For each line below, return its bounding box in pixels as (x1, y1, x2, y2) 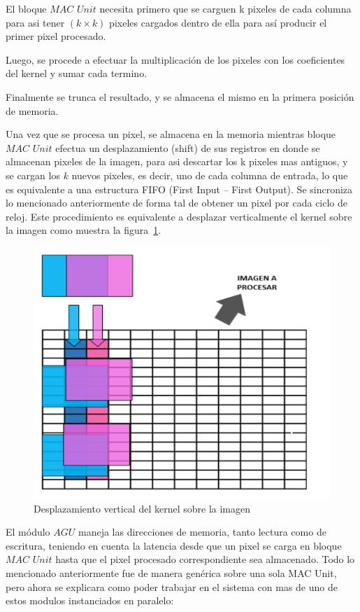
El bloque (6, 1, 47, 15)
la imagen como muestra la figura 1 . (6, 223, 161, 237)
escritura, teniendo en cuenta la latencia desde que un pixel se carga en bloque (6, 538, 342, 552)
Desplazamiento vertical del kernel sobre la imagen (34, 501, 250, 515)
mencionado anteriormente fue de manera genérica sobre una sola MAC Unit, (6, 565, 337, 580)
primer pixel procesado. (6, 29, 106, 43)
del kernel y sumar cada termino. (6, 66, 147, 81)
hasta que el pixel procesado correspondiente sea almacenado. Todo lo (55, 552, 355, 566)
